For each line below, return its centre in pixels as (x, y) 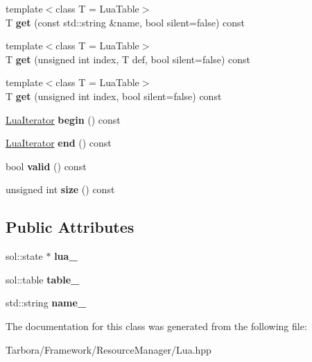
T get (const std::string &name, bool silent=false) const (125, 22)
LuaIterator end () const (59, 143)
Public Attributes (70, 227)
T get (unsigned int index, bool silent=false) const (114, 96)
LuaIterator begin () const (63, 119)
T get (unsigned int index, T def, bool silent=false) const (128, 59)
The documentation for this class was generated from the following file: (156, 326)
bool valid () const (46, 166)
